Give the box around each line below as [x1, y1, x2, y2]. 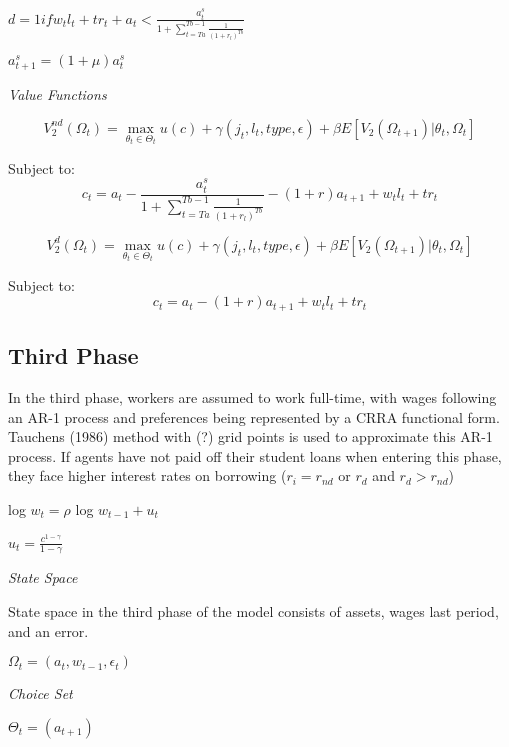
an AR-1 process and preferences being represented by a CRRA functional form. [8, 406, 500, 427]
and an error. [8, 620, 89, 641]
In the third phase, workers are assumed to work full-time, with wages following [8, 386, 497, 407]
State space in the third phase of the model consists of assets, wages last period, [8, 600, 499, 621]
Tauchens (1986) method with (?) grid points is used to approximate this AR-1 [8, 426, 493, 447]
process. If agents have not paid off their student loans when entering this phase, [8, 445, 502, 466]
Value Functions [8, 84, 107, 105]
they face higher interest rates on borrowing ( [8, 465, 287, 486]
